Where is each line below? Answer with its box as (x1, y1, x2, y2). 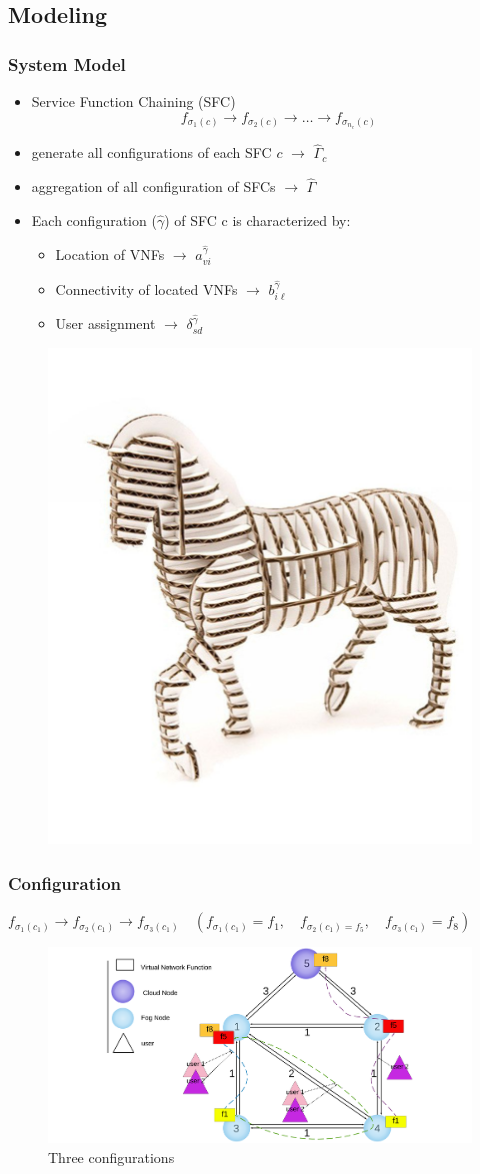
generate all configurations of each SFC (31, 142, 272, 163)
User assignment (55, 313, 156, 334)
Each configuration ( (31, 209, 157, 230)
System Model (8, 51, 126, 76)
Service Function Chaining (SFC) (31, 91, 236, 111)
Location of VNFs (55, 243, 165, 264)
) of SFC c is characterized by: (164, 209, 351, 230)
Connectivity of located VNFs (55, 278, 238, 299)
